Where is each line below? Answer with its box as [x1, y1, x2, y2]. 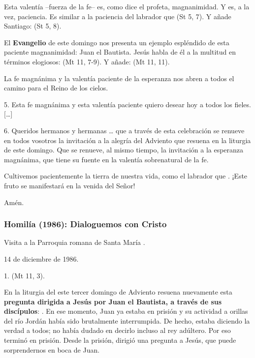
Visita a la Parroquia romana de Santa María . [4, 237, 145, 247]
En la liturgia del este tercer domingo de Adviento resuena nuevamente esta [4, 287, 232, 297]
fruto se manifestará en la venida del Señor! [4, 180, 135, 190]
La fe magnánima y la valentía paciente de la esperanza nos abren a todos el [4, 73, 234, 83]
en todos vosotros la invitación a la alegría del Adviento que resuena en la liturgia [4, 135, 251, 145]
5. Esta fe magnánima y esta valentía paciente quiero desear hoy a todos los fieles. [4, 99, 251, 109]
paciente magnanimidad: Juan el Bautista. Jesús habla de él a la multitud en [4, 47, 236, 57]
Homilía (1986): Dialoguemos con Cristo [4, 218, 167, 230]
